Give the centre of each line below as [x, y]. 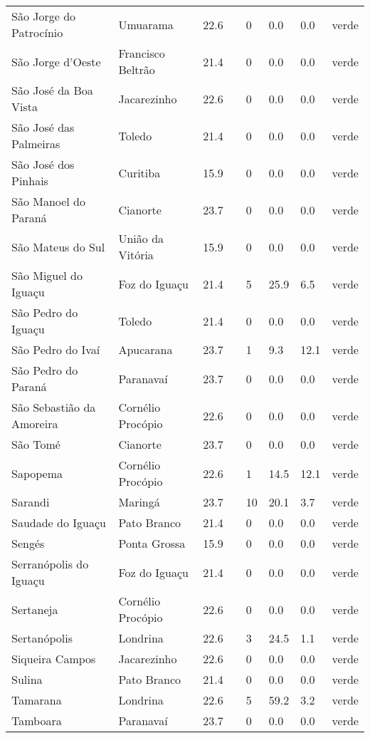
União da [141, 238]
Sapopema [37, 473]
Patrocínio [37, 32]
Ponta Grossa [152, 543]
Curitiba [139, 172]
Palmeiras [36, 144]
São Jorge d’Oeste [56, 61]
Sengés [28, 543]
